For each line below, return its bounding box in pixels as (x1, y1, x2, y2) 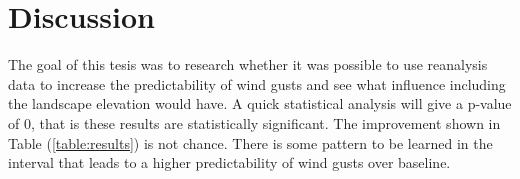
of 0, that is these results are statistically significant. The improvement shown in (8, 112, 501, 133)
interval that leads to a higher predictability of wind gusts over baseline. (8, 152, 451, 173)
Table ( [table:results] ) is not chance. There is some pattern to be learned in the (8, 132, 493, 153)
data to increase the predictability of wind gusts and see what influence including (8, 73, 506, 94)
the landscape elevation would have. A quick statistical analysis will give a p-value (8, 93, 512, 114)
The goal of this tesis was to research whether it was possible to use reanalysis (8, 54, 488, 75)
